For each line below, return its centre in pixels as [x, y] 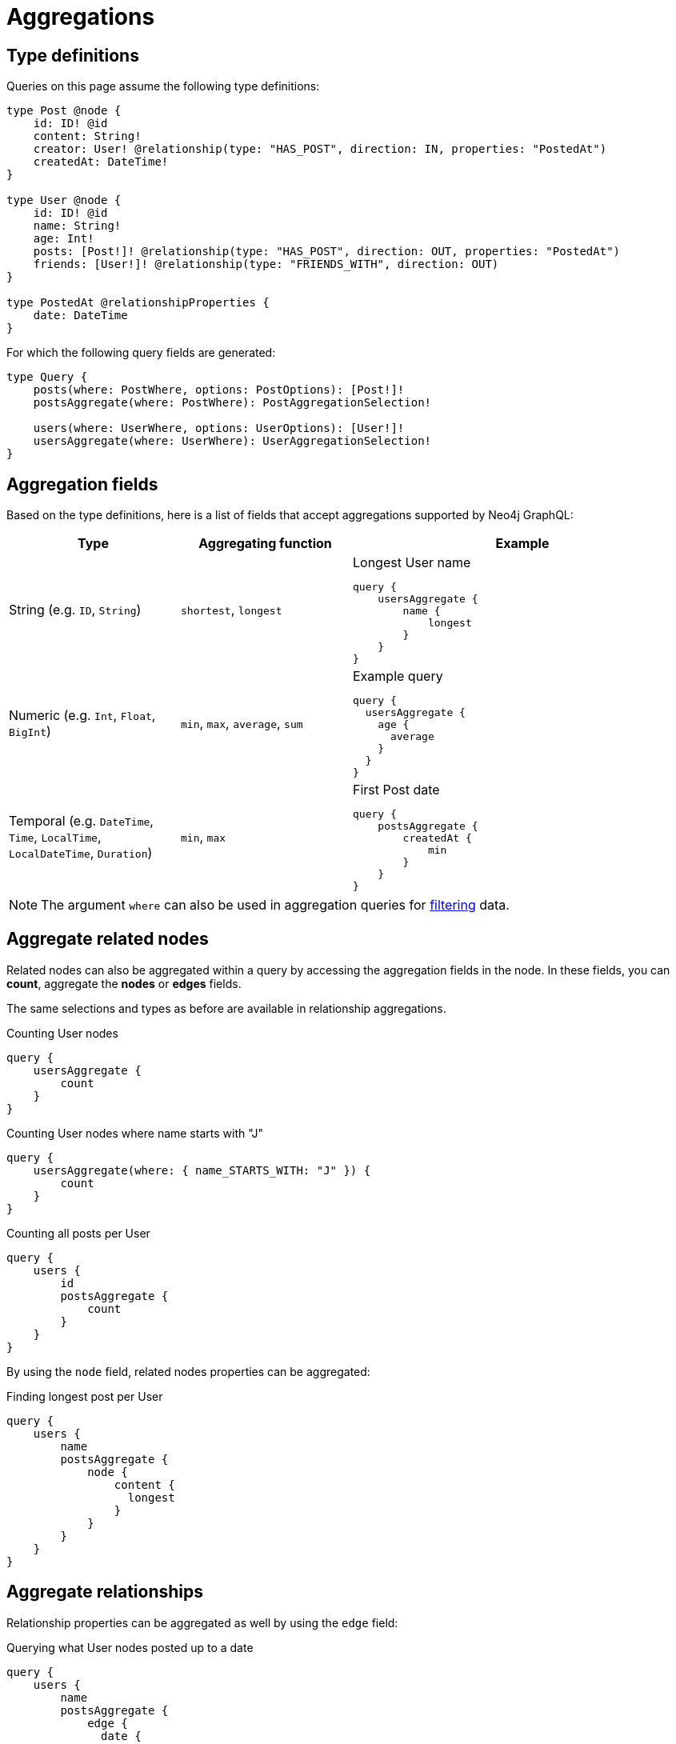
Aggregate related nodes [108, 939]
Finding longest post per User [85, 1396]
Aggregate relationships [105, 1592]
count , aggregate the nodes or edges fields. [124, 983]
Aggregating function [265, 544]
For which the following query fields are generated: [141, 353]
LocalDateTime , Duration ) [81, 853]
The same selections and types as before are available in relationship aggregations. [226, 1008]
